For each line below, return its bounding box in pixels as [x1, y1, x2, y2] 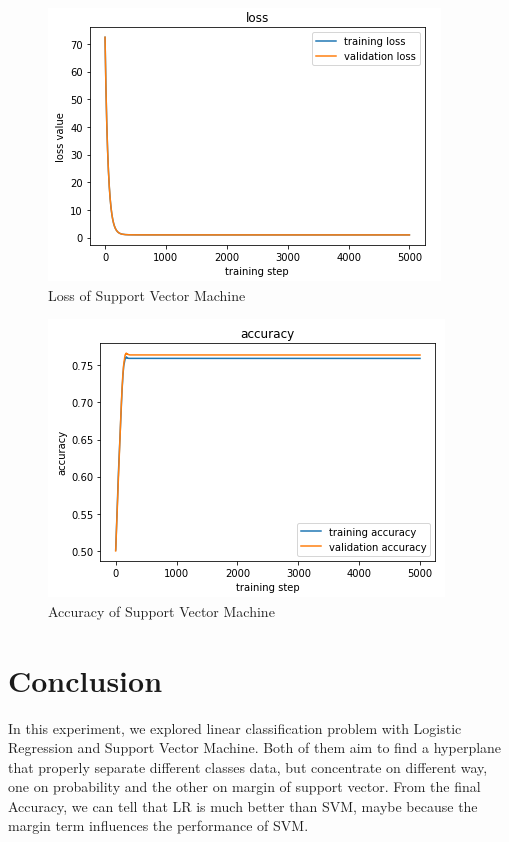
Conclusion [8, 659, 163, 700]
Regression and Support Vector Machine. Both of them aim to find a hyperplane [8, 737, 502, 758]
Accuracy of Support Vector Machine [48, 600, 275, 621]
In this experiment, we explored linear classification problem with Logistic [8, 717, 462, 738]
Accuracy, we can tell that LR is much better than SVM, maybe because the [8, 795, 478, 816]
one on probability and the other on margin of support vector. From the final [8, 776, 481, 797]
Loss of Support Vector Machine [48, 284, 246, 305]
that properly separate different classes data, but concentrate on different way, [8, 756, 488, 777]
